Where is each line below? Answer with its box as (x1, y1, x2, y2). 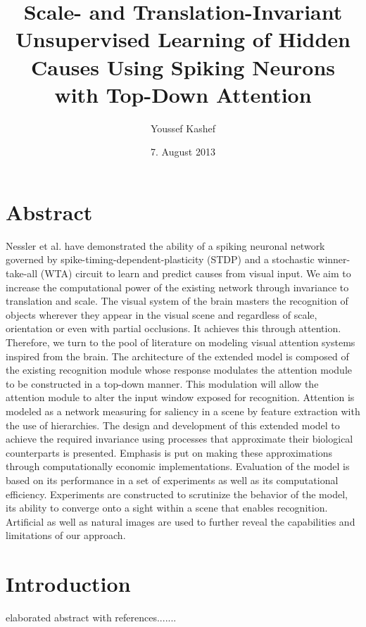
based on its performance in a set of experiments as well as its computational (6, 472, 339, 487)
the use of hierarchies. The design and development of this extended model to (6, 417, 340, 432)
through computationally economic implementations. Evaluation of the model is (6, 459, 350, 474)
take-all (6, 266, 38, 280)
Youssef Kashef (150, 120, 215, 135)
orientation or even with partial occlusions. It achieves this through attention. (6, 321, 341, 336)
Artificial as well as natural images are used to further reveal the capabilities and (6, 514, 355, 528)
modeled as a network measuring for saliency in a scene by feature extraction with (6, 403, 360, 418)
